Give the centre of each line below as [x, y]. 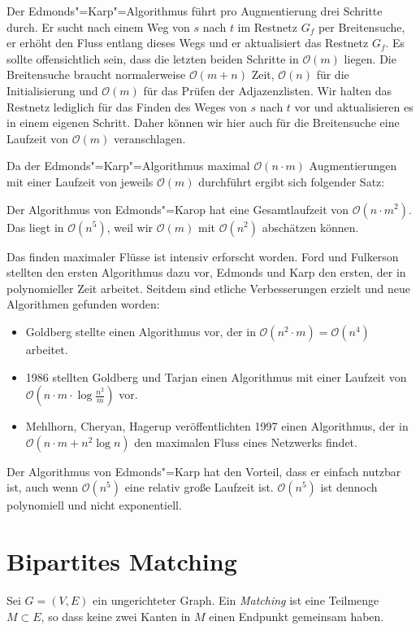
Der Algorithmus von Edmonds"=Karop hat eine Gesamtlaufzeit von [178, 209]
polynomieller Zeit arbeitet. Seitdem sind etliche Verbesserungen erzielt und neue [209, 288]
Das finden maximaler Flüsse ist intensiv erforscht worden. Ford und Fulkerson [203, 256]
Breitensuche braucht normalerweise [96, 74]
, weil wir [130, 227]
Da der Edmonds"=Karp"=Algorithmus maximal [128, 166]
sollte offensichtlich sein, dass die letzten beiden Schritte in [153, 58]
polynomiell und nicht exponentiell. [94, 505]
